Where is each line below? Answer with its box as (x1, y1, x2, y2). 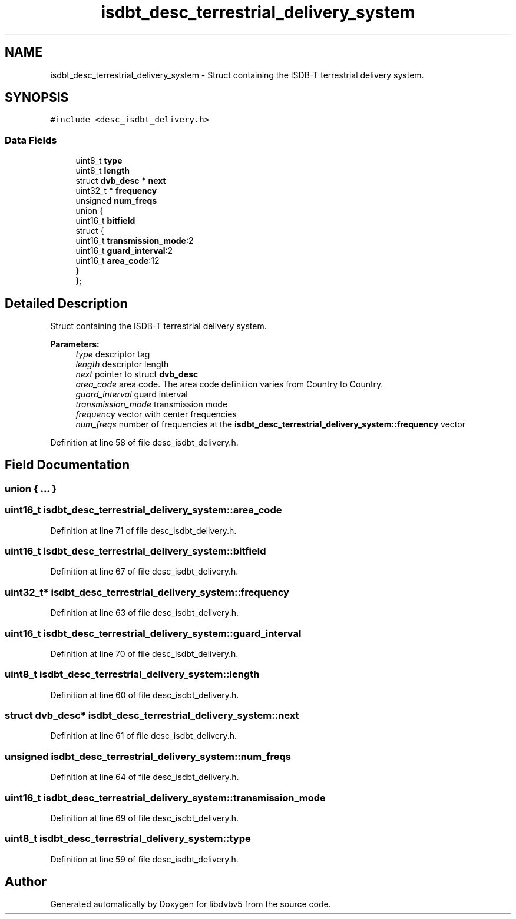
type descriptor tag (75, 349, 150, 360)
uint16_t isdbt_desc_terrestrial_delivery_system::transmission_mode (5, 791, 326, 804)
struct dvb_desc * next (75, 175, 166, 186)
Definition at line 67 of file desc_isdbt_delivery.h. (50, 566, 239, 577)
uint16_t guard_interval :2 (75, 245, 173, 256)
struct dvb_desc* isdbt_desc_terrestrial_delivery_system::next (5, 709, 299, 721)
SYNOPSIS (5, 90, 69, 105)
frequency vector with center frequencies (75, 409, 237, 420)
